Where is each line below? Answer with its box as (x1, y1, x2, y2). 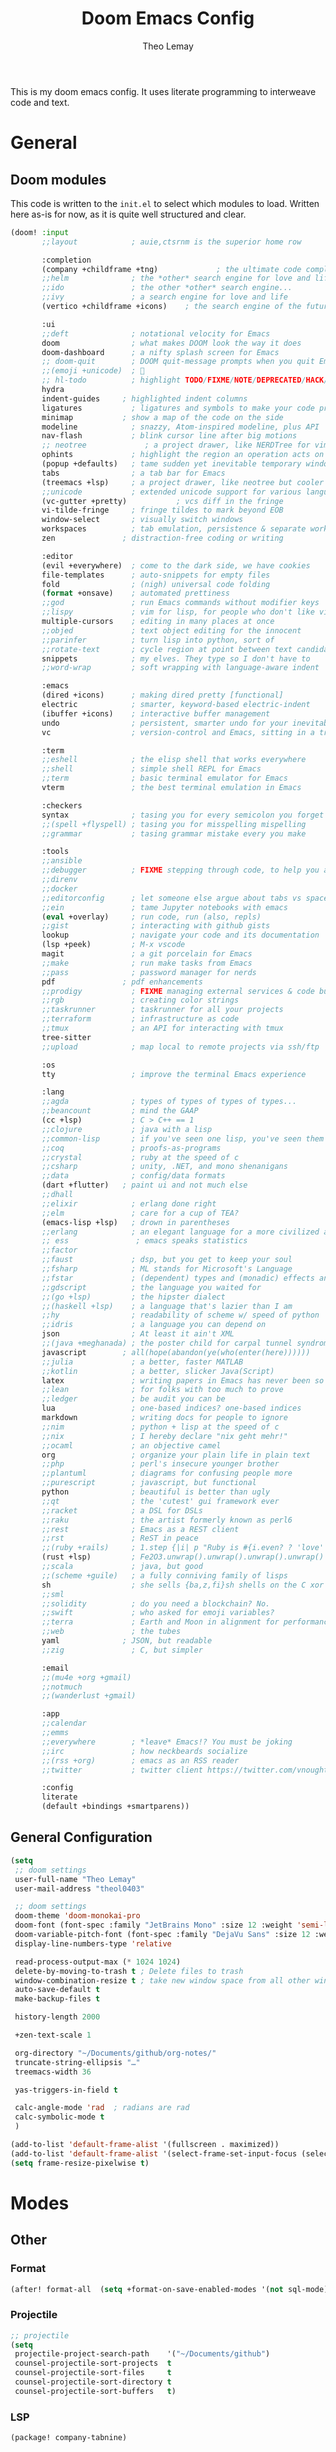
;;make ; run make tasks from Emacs (41, 958, 253, 968)
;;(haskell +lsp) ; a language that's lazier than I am (41, 1301, 293, 1311)
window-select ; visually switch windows (41, 515, 244, 525)
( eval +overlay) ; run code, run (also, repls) (41, 912, 262, 922)
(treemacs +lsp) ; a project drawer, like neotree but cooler (41, 477, 325, 487)
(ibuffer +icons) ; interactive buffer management (41, 708, 271, 719)
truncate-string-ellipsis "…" (14, 2057, 141, 2067)
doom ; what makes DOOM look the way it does (41, 338, 302, 348)
